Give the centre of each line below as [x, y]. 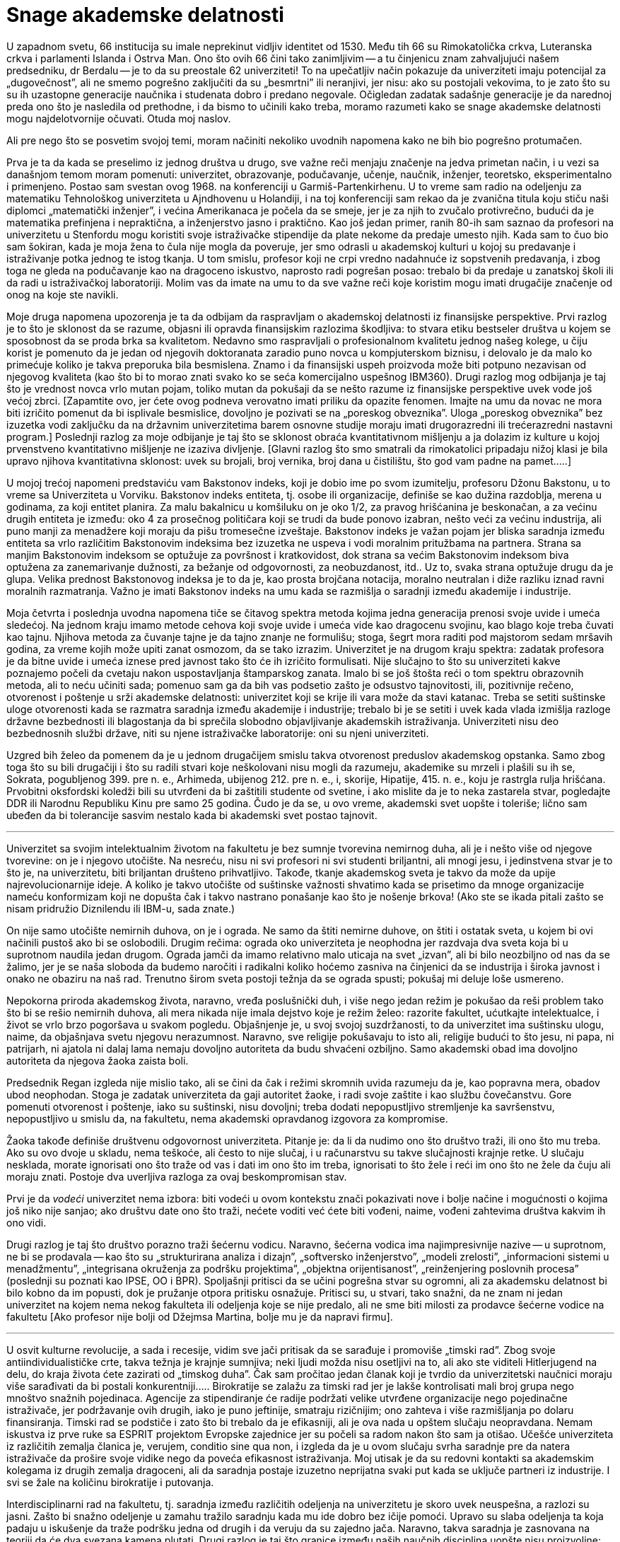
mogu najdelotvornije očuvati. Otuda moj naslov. [119, 118]
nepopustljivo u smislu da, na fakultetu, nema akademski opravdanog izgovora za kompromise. [227, 1118]
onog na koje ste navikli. [63, 294]
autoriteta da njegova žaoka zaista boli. [98, 1060]
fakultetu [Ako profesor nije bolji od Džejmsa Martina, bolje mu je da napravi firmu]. [200, 1316]
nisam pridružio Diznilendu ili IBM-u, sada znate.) [121, 908]
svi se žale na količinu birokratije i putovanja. [110, 1482]
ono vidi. [27, 1222]
